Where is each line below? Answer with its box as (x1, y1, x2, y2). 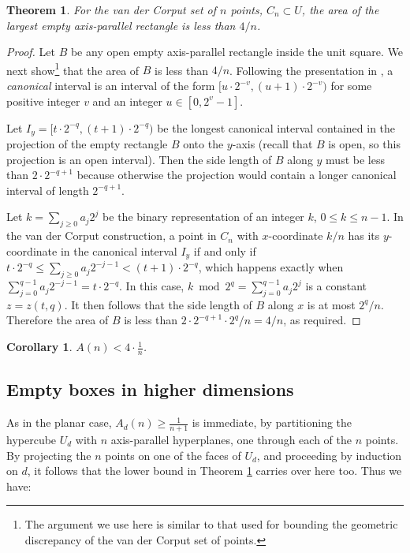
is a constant (305, 278, 367, 294)
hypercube (6, 431, 57, 447)
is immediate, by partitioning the (192, 414, 352, 431)
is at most (307, 296, 356, 312)
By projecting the (6, 447, 91, 463)
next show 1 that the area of (6, 59, 140, 78)
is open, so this (328, 136, 401, 152)
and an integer (92, 92, 162, 109)
